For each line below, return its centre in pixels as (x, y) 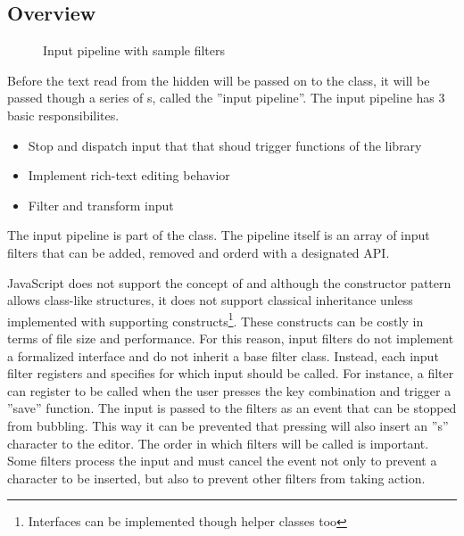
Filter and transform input (101, 205)
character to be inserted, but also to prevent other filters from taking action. (216, 478)
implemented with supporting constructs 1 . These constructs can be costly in (215, 319)
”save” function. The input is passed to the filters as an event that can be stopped (232, 408)
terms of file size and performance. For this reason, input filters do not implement (231, 338)
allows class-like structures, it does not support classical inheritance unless (210, 300)
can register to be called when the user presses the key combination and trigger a (229, 390)
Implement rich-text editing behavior (129, 175)
